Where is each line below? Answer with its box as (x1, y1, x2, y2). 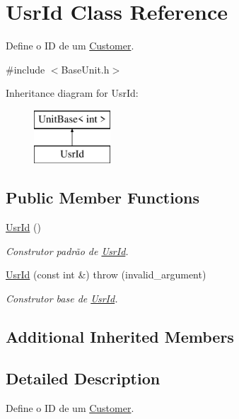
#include (6, 61, 45, 76)
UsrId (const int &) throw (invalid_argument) (6, 267, 206, 282)
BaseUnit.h (61, 61, 110, 76)
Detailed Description (6, 367, 161, 389)
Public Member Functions (6, 187, 199, 208)
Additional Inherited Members (6, 326, 234, 348)
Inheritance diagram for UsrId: (6, 85, 139, 100)
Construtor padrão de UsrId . (6, 243, 129, 258)
